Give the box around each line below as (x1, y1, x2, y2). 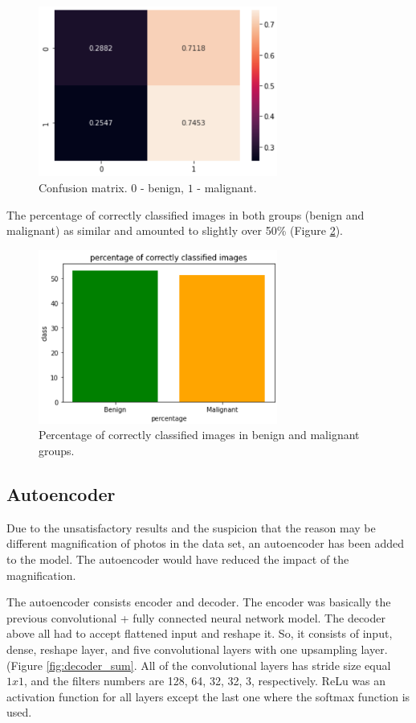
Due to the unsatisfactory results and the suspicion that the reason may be (6, 519, 376, 536)
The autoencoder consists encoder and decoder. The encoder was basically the (6, 594, 391, 610)
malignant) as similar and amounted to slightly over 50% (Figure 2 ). (6, 222, 343, 239)
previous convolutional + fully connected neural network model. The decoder (6, 609, 385, 626)
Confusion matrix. (39, 179, 128, 196)
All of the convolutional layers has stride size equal (141, 656, 391, 673)
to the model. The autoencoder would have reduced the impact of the (6, 551, 349, 568)
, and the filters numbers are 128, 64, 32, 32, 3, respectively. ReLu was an (24, 672, 386, 689)
